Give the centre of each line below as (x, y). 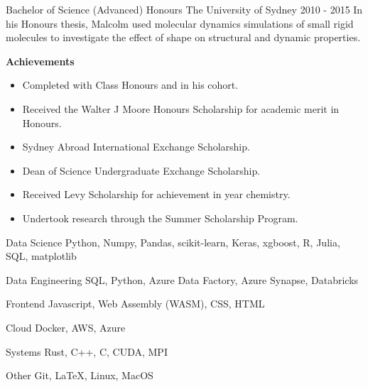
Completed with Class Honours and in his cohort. (130, 85)
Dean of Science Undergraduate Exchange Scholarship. (141, 170)
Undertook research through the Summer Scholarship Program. (160, 218)
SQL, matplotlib (41, 256)
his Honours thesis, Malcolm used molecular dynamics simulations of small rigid (180, 23)
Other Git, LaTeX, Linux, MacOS (80, 375)
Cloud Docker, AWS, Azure (66, 327)
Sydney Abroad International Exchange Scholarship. (136, 147)
